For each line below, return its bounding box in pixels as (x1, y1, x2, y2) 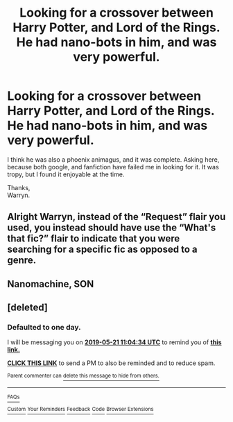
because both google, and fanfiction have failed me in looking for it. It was (7, 162, 220, 171)
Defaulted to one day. (7, 323, 81, 332)
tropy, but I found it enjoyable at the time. (7, 170, 125, 178)
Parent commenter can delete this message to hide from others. (7, 373, 159, 380)
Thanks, (7, 183, 31, 192)
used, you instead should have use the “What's (7, 222, 216, 234)
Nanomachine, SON (7, 278, 94, 289)
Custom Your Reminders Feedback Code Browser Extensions (7, 406, 154, 413)
